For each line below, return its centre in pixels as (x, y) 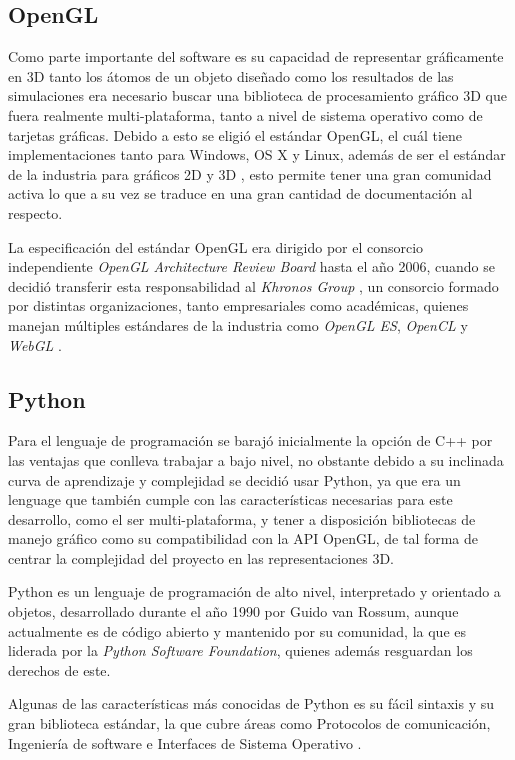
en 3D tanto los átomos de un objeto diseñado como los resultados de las (231, 75)
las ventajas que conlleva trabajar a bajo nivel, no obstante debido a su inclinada (256, 459)
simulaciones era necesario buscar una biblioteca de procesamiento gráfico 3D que (257, 95)
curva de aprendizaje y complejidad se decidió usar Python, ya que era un (234, 479)
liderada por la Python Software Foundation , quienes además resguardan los (240, 650)
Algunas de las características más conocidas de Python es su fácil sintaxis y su (251, 703)
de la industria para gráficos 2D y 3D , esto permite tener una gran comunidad (250, 173)
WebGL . (35, 344)
